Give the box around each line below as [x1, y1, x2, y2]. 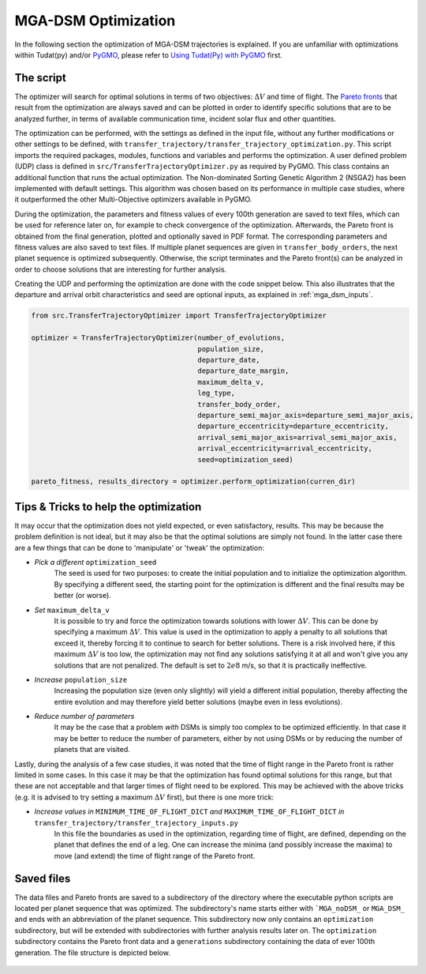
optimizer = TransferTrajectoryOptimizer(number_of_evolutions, [31, 333, 286, 343]
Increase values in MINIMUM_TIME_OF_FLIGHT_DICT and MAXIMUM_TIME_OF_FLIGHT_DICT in [34, 807, 345, 817]
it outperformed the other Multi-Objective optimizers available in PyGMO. [14, 194, 252, 205]
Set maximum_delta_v [34, 605, 110, 615]
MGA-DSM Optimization [14, 12, 176, 29]
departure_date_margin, [197, 367, 290, 375]
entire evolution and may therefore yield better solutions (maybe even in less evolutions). [54, 697, 343, 706]
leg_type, [197, 389, 236, 398]
